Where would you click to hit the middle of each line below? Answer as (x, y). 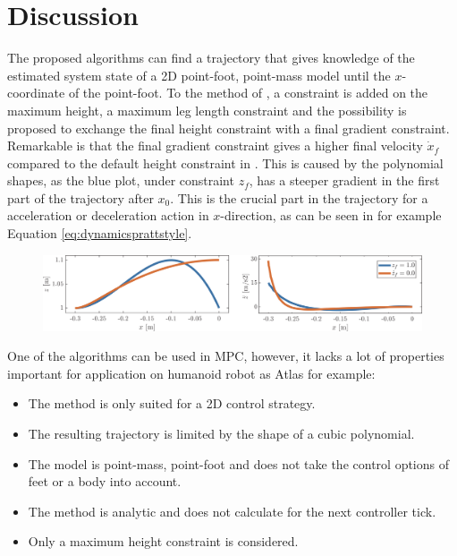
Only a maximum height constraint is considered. (163, 541)
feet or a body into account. (105, 481)
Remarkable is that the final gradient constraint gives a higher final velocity (215, 145)
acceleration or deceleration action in (108, 215)
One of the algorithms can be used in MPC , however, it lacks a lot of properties (226, 356)
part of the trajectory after (80, 197)
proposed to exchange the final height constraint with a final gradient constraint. (228, 128)
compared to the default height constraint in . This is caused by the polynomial (225, 163)
